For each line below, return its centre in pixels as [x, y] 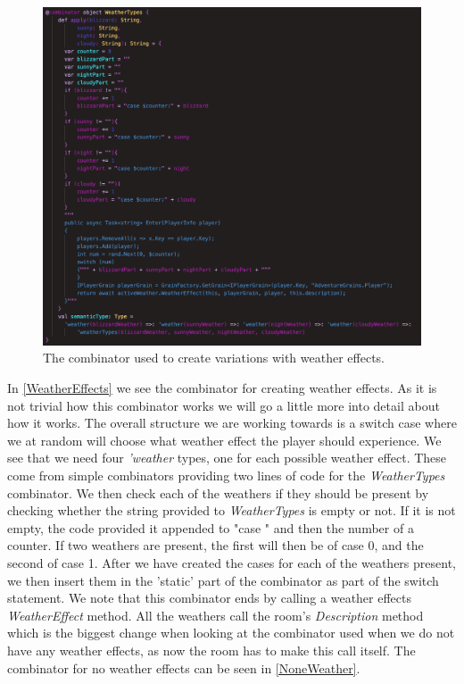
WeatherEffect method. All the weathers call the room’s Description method [215, 615]
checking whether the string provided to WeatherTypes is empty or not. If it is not [232, 510]
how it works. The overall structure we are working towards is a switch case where [232, 423]
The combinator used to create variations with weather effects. [214, 358]
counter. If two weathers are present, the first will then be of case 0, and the [215, 545]
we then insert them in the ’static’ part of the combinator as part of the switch [223, 580]
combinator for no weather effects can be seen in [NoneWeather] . [184, 667]
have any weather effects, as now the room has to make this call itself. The [211, 650]
